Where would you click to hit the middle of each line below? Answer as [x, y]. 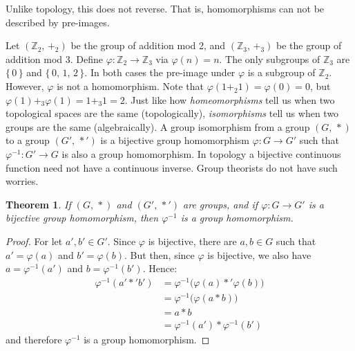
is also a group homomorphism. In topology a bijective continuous [201, 153]
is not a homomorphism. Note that [131, 85]
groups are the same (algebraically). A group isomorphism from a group [158, 126]
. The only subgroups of [270, 58]
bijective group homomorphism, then [82, 218]
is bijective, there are [192, 241]
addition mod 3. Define [54, 58]
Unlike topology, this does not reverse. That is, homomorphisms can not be [165, 8]
